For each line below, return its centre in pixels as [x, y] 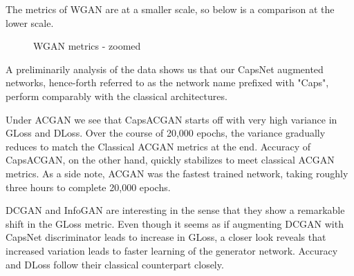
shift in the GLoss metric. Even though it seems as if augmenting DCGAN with [175, 223]
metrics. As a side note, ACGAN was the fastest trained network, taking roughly [177, 173]
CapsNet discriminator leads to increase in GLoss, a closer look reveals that [166, 237]
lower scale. [30, 22]
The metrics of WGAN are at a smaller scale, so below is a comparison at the [170, 9]
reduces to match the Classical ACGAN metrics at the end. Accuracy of [158, 146]
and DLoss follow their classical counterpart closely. [115, 264]
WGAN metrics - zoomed [87, 46]
